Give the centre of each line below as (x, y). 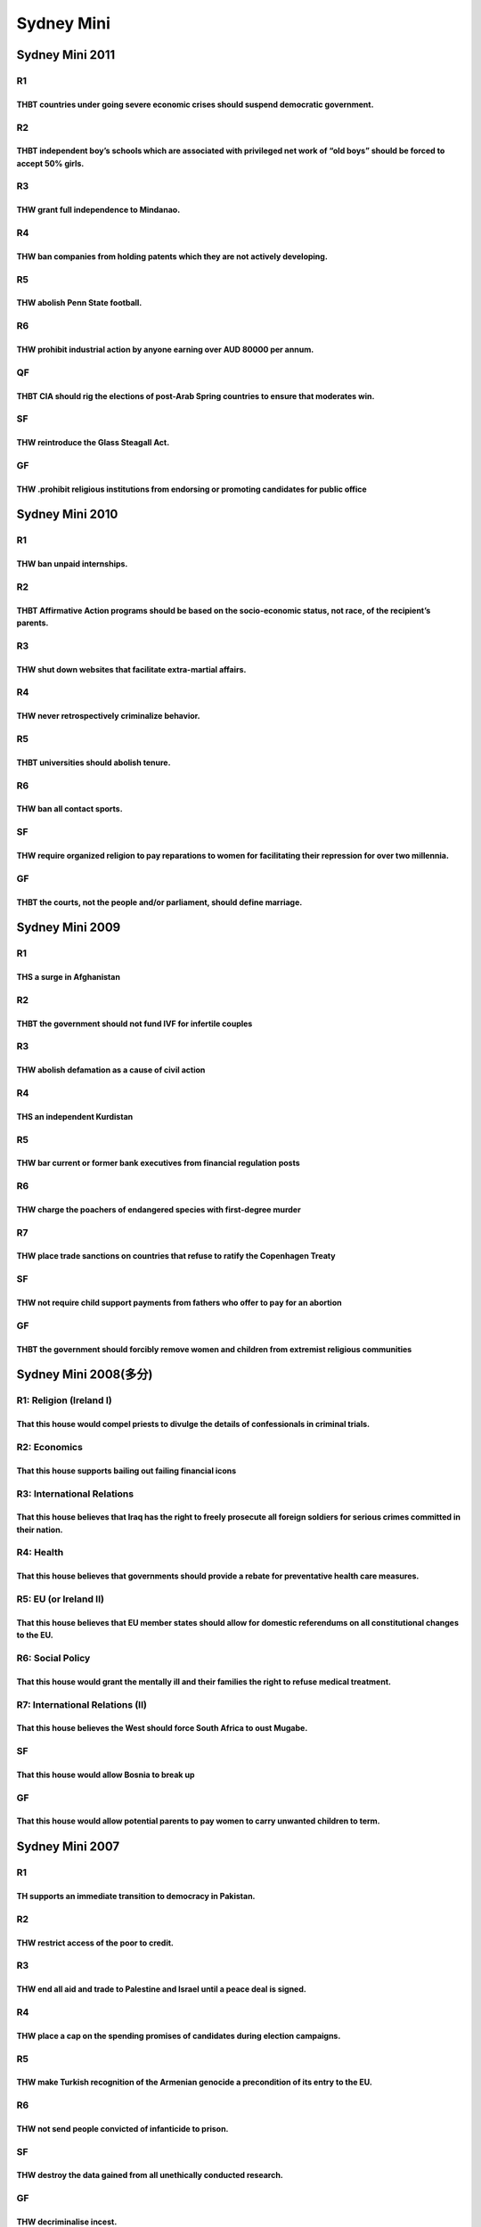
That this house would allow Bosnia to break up (106, 1774)
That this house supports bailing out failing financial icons (126, 1471)
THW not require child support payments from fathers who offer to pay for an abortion (179, 1303)
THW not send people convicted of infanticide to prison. (122, 2128)
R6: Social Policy (53, 1658)
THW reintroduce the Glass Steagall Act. (93, 443)
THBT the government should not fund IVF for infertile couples (135, 1024)
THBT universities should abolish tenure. (94, 763)
